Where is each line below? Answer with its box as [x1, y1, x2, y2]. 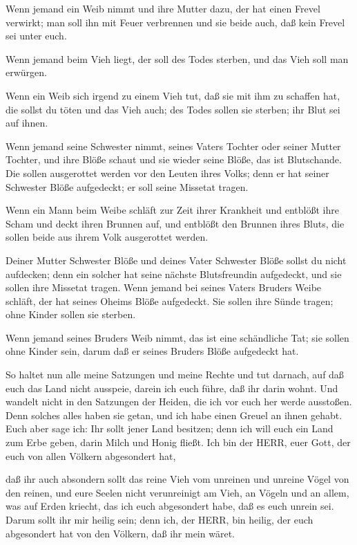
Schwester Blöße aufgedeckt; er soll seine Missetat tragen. [6, 179, 249, 194]
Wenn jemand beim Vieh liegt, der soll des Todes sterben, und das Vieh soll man [6, 51, 349, 66]
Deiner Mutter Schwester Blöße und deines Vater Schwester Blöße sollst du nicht [6, 252, 347, 267]
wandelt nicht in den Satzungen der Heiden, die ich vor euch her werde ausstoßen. [6, 394, 352, 409]
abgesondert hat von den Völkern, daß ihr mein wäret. [6, 526, 235, 540]
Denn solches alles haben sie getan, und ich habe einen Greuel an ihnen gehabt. [6, 407, 342, 422]
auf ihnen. [6, 116, 48, 130]
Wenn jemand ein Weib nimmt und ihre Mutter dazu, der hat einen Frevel [6, 1, 320, 15]
